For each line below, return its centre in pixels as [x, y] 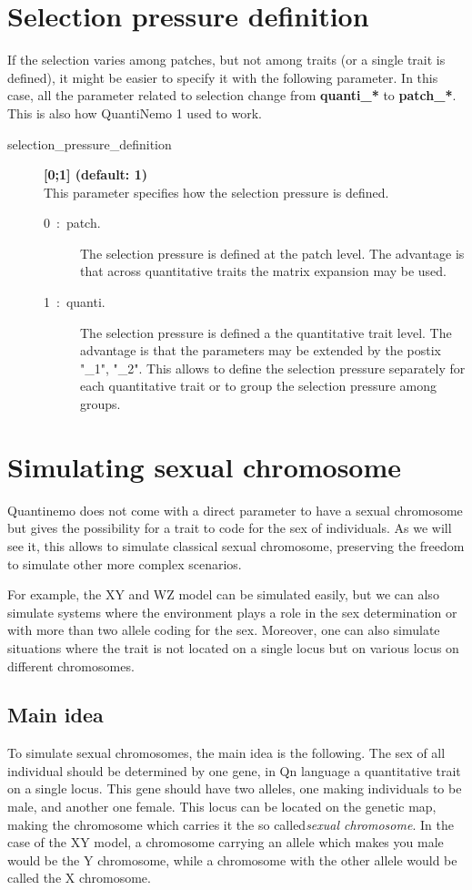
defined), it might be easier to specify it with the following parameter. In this [223, 77]
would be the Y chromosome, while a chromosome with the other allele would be [232, 859]
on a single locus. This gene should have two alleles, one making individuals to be [235, 788]
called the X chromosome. [79, 878]
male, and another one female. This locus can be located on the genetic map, [222, 807]
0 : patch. [72, 223]
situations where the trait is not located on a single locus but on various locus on [233, 647]
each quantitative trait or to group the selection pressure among [259, 386]
